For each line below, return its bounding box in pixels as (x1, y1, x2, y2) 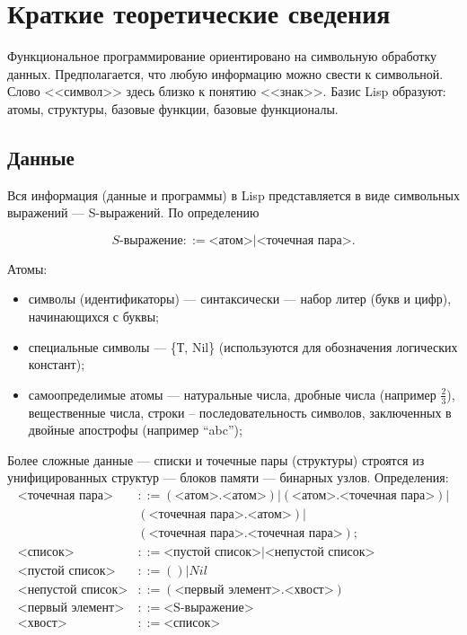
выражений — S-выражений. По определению (7, 203, 260, 222)
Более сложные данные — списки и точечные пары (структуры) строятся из (7, 450, 425, 469)
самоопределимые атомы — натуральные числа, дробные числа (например (28, 384, 436, 403)
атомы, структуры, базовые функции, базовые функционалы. (7, 99, 339, 118)
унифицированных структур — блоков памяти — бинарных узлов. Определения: (7, 468, 449, 487)
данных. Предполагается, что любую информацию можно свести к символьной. (7, 64, 444, 83)
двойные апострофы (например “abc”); (28, 420, 242, 439)
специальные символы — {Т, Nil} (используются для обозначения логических (28, 337, 458, 356)
